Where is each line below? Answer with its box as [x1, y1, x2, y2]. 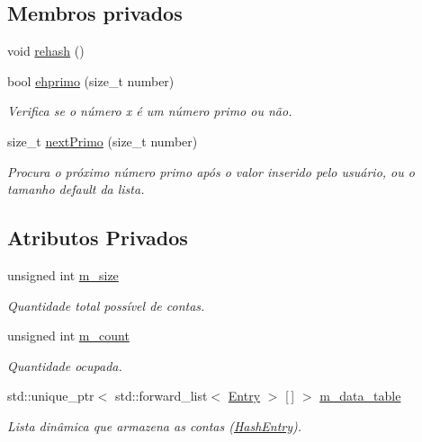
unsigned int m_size [7, 265, 119, 284]
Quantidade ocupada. [7, 356, 122, 375]
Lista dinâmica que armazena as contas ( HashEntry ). [7, 416, 302, 435]
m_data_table [319, 386, 401, 405]
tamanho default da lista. [7, 180, 145, 199]
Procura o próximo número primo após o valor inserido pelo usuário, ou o [7, 162, 415, 181]
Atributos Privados [7, 224, 188, 252]
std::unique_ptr [7, 386, 94, 405]
